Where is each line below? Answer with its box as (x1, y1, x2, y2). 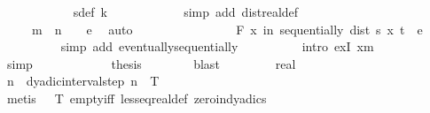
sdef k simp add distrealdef (73, 3, 299, 20)
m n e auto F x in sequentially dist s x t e (31, 19, 423, 38)
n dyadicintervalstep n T (6, 72, 160, 90)
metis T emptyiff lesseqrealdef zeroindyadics (6, 88, 267, 107)
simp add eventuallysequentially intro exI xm (60, 37, 374, 56)
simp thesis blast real (6, 54, 296, 72)
